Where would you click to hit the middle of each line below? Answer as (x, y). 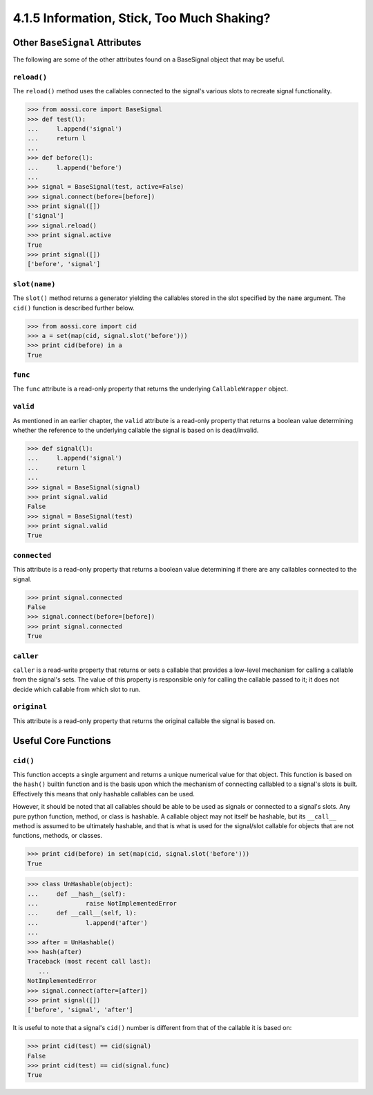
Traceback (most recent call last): (89, 962)
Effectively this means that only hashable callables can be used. (104, 794)
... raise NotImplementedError (102, 904)
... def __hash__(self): (77, 894)
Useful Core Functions (62, 741)
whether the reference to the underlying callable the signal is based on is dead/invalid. (136, 430)
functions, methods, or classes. (58, 836)
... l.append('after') (87, 923)
